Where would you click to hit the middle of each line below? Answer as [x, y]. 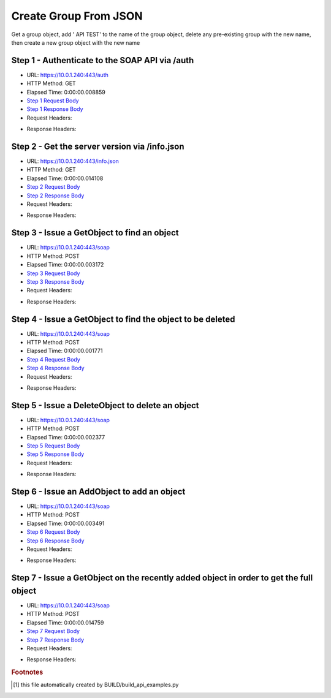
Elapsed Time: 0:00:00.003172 [65, 265]
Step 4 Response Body [56, 368]
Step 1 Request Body [53, 101]
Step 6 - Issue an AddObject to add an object [98, 491]
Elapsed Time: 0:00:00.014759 [65, 623]
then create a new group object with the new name [76, 42]
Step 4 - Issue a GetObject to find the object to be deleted [123, 319]
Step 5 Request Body [53, 446]
